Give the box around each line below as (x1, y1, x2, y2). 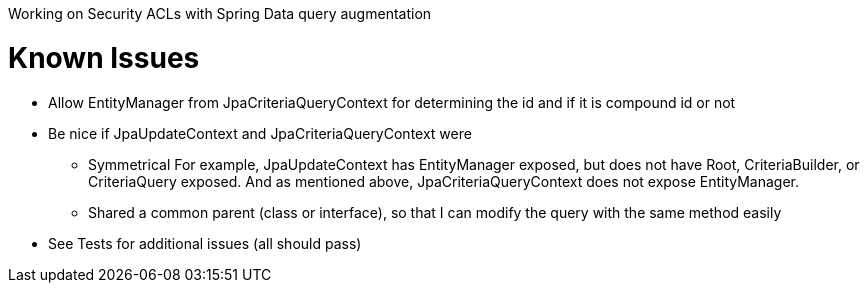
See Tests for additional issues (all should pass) (48, 234, 362, 252)
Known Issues (8, 40, 200, 75)
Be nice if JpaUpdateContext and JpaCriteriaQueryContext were (48, 124, 472, 142)
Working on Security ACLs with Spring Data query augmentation (8, 5, 432, 22)
